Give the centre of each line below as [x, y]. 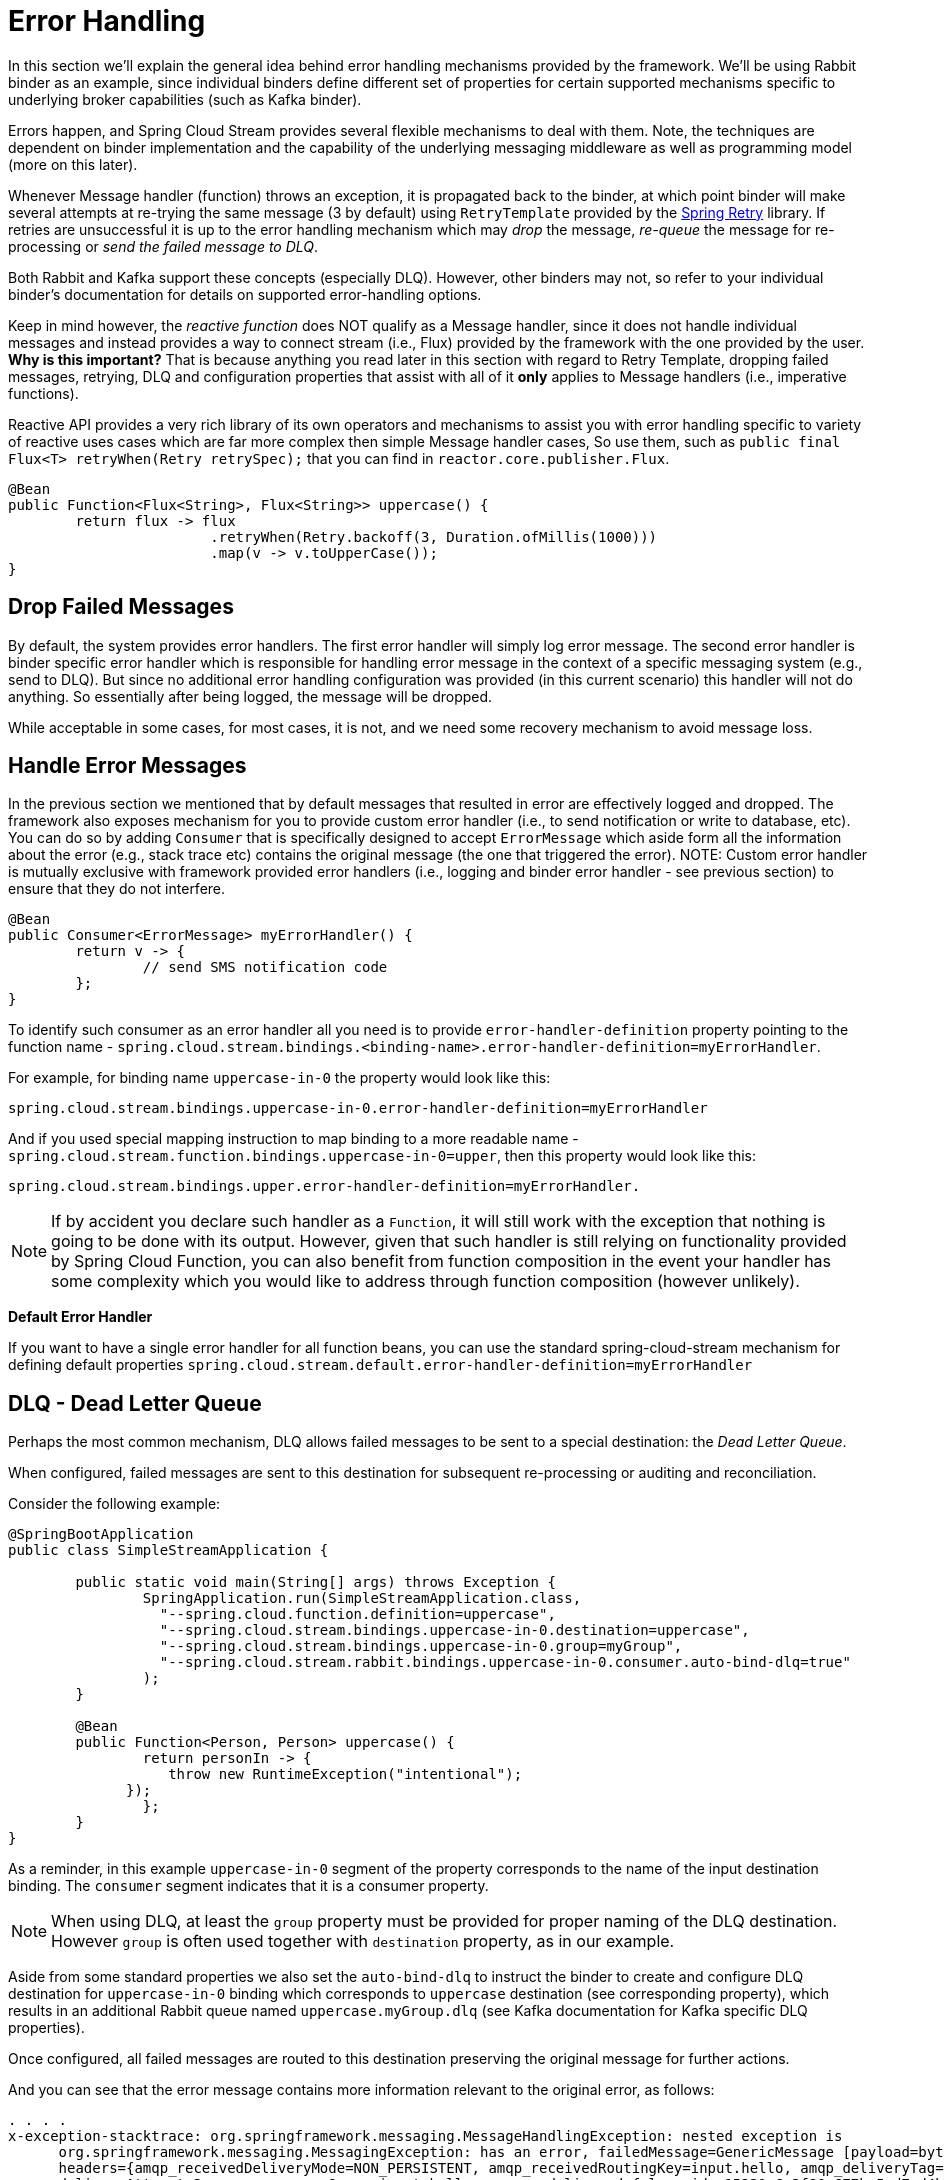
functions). [43, 393]
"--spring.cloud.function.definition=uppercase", [357, 1614]
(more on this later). [73, 164]
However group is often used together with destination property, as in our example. [363, 1941]
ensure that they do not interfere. [117, 889]
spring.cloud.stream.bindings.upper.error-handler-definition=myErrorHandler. [324, 1186]
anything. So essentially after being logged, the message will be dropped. [250, 696]
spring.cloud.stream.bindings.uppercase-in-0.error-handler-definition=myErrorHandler [358, 1108]
